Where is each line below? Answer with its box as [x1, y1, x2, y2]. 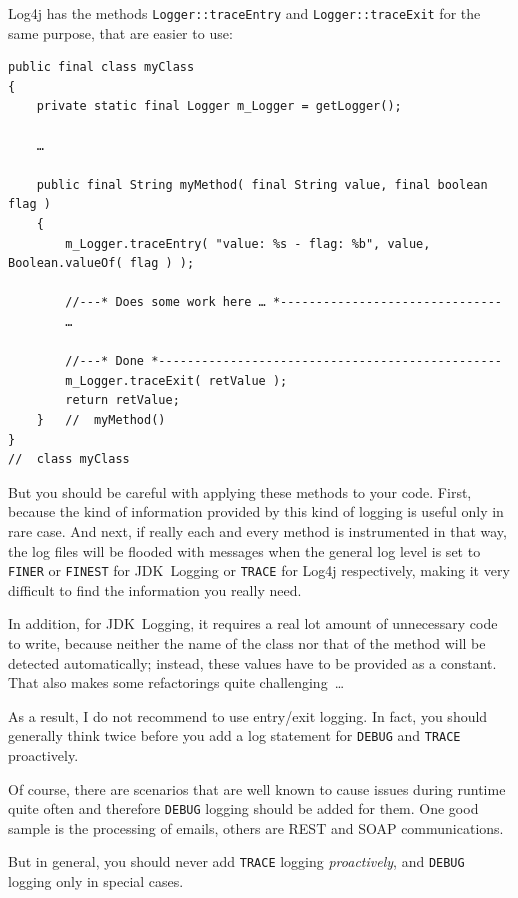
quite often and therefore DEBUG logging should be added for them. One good [8, 798, 479, 819]
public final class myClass [8, 60, 195, 75]
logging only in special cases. [8, 871, 184, 892]
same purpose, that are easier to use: [8, 22, 233, 43]
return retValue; [65, 393, 180, 408]
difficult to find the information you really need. [8, 579, 302, 600]
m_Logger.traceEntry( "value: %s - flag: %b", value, [65, 236, 431, 251]
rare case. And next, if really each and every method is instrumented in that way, [8, 520, 507, 541]
